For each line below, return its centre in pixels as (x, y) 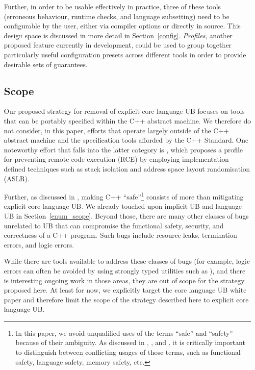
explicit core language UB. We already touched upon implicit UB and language (123, 206)
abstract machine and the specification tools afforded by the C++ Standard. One (126, 140)
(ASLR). (17, 178)
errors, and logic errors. (39, 244)
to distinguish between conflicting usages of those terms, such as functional (128, 352)
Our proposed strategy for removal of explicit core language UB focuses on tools (124, 111)
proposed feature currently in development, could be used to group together (118, 45)
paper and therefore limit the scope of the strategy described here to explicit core (126, 299)
